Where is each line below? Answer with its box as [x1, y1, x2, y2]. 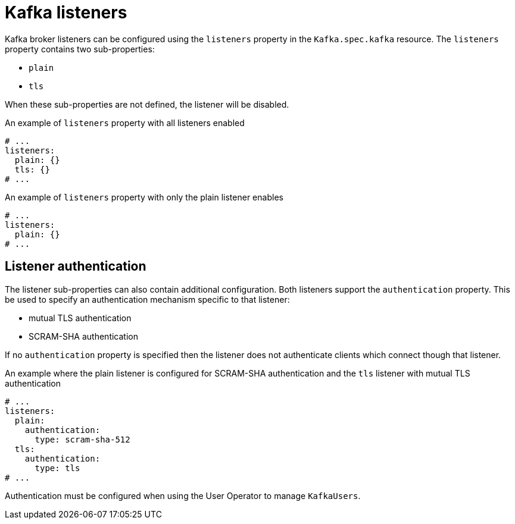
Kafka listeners [5, 2, 127, 23]
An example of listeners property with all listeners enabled [5, 117, 245, 128]
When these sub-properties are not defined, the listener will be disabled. [5, 99, 289, 109]
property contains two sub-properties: [5, 43, 155, 54]
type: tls [35, 463, 80, 473]
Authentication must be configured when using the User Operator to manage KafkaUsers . [5, 490, 361, 501]
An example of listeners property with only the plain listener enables [5, 192, 283, 202]
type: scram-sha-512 [35, 434, 130, 444]
